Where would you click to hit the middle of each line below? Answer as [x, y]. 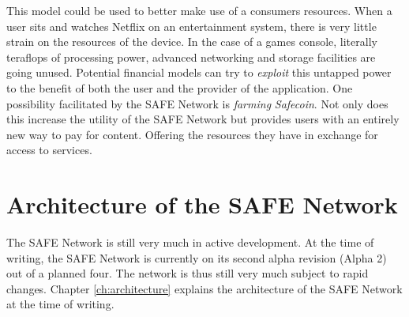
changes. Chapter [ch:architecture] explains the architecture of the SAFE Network [204, 288]
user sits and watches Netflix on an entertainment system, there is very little [191, 26]
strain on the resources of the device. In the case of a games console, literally [192, 42]
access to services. [49, 150]
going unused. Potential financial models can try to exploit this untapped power [199, 72]
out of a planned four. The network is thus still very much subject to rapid [188, 273]
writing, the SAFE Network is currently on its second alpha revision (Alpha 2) [197, 257]
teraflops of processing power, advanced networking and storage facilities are [191, 57]
